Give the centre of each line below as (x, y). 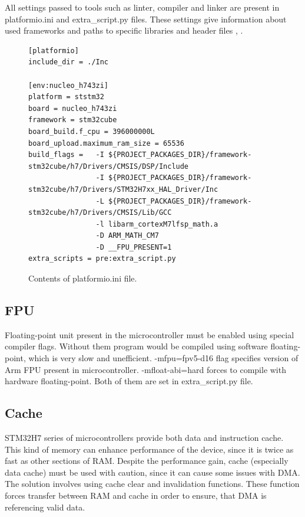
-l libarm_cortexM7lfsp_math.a (157, 224)
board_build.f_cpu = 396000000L (92, 131)
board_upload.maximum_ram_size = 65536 (106, 143)
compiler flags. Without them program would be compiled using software (136, 346)
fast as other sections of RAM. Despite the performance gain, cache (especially (147, 461)
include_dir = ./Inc (69, 62)
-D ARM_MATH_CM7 (127, 236)
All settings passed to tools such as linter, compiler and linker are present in (142, 7)
